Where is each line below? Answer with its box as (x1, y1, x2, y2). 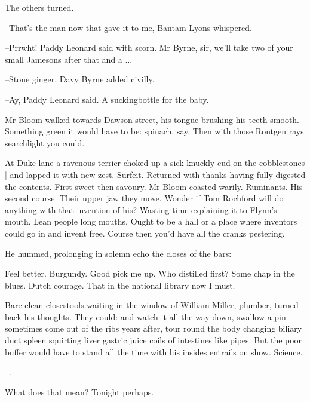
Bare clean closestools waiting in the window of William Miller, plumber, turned (5, 299, 299, 311)
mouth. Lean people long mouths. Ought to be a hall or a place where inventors (5, 215, 297, 228)
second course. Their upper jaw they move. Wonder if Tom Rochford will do (5, 192, 284, 204)
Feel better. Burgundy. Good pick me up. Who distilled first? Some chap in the (5, 267, 295, 280)
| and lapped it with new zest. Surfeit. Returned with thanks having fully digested (5, 168, 306, 180)
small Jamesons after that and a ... (5, 53, 133, 65)
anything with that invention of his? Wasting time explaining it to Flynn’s (5, 203, 277, 216)
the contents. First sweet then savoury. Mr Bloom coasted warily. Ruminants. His (5, 180, 303, 192)
